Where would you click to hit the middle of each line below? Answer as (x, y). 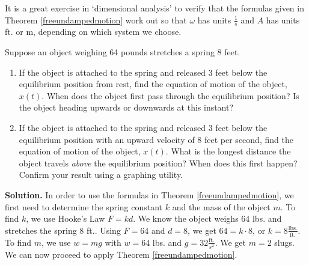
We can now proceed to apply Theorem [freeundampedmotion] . (121, 254)
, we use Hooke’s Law (66, 218)
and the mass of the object (221, 206)
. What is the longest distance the (228, 151)
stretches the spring (41, 230)
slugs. (284, 242)
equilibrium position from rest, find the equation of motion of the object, (153, 84)
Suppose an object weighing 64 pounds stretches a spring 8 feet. (123, 52)
